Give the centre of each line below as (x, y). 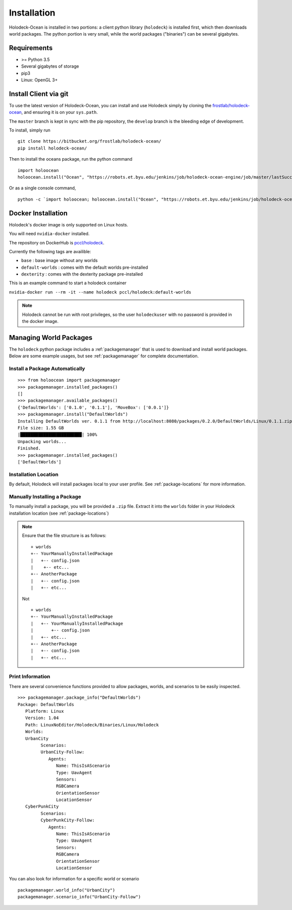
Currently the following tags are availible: (50, 251)
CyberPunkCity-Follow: (68, 820)
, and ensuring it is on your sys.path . (60, 112)
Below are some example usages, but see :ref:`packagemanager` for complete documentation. (104, 356)
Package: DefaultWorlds (46, 704)
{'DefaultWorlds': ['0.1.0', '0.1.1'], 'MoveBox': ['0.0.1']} (93, 407)
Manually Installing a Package (45, 497)
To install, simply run (30, 130)
